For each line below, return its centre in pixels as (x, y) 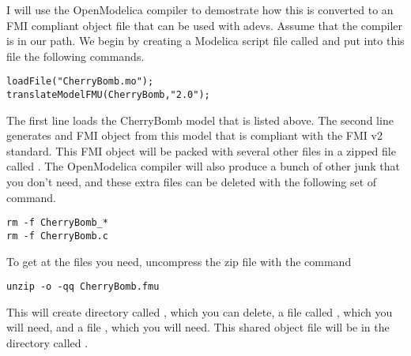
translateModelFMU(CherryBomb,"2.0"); (108, 95)
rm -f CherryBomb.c (57, 236)
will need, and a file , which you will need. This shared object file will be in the (198, 327)
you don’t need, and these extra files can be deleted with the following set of (192, 182)
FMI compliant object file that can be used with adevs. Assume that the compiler (205, 25)
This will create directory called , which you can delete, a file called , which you (200, 311)
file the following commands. (75, 56)
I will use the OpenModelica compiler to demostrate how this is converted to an (200, 9)
